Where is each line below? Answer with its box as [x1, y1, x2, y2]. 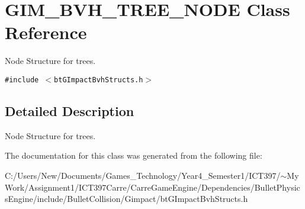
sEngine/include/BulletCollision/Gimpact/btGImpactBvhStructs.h [5, 192, 248, 205]
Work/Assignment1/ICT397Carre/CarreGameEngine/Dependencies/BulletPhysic [5, 181, 300, 193]
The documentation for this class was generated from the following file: [5, 149, 262, 162]
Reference [5, 20, 87, 44]
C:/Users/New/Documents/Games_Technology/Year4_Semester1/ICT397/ [5, 169, 281, 181]
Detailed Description [5, 101, 134, 120]
